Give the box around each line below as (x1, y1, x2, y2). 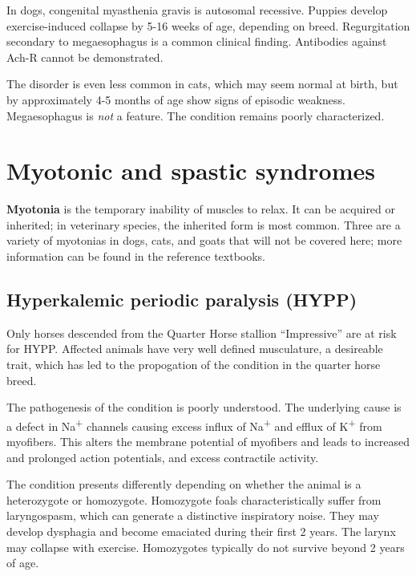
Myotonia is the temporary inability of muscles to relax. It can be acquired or (6, 201, 396, 217)
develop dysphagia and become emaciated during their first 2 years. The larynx (6, 523, 396, 540)
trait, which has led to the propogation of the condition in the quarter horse (6, 356, 381, 373)
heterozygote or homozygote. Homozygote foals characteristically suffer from (6, 491, 382, 508)
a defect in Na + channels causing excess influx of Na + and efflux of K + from (6, 415, 382, 434)
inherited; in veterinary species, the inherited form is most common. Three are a (6, 216, 401, 233)
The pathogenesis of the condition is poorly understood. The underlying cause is (6, 399, 402, 416)
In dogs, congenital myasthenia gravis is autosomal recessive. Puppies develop (6, 2, 388, 18)
